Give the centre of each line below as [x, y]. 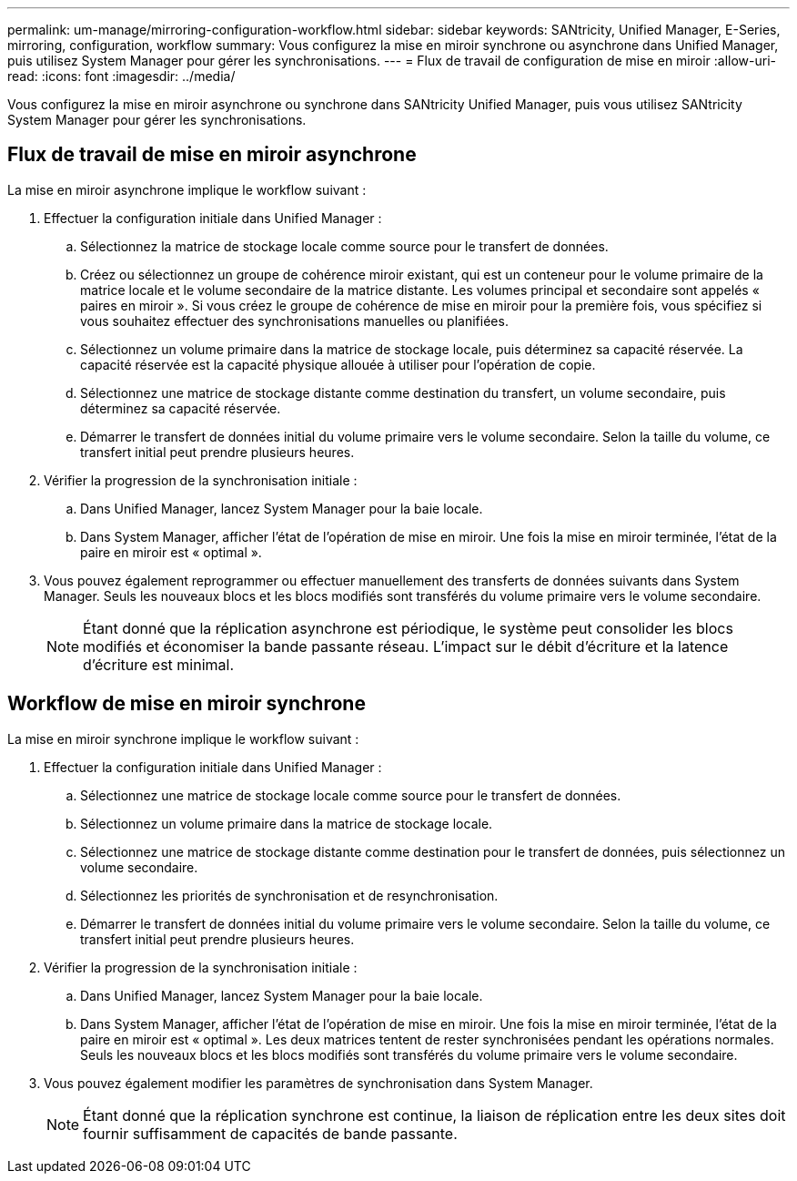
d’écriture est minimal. [159, 664]
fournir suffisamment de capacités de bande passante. [270, 1133]
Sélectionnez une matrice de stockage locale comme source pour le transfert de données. [351, 795]
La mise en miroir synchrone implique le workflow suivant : [183, 738]
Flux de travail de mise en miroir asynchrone [212, 155]
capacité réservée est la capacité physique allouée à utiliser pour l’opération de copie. [338, 364]
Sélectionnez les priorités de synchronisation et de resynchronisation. [289, 895]
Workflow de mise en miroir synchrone [187, 704]
